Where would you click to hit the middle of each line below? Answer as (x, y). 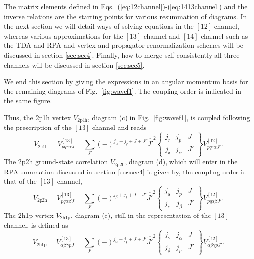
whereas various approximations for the (63, 35)
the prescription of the (38, 127)
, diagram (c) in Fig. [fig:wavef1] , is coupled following (169, 117)
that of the (20, 181)
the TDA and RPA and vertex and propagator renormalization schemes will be (124, 45)
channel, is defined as (36, 225)
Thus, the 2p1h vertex (38, 117)
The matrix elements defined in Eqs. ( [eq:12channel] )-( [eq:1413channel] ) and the (126, 6)
